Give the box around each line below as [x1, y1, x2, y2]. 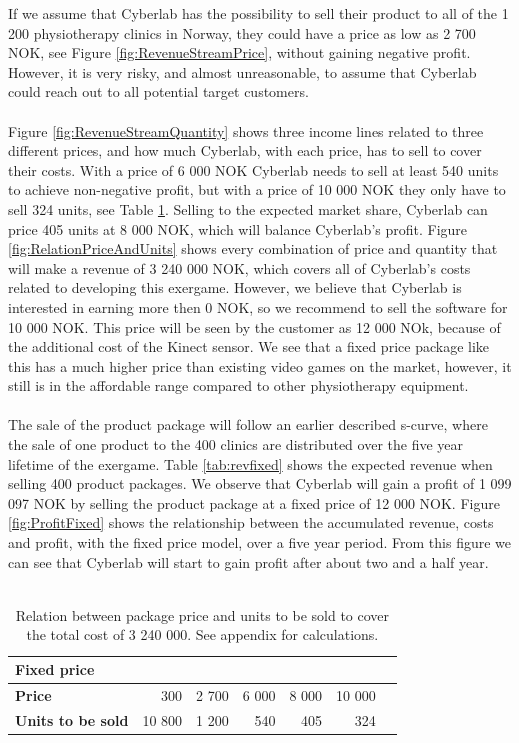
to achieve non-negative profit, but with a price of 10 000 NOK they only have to [8, 179, 506, 200]
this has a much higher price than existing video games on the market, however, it [8, 355, 512, 376]
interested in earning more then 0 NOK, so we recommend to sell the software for [8, 296, 508, 317]
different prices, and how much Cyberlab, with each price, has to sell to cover [8, 140, 482, 161]
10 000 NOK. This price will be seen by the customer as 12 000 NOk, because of [8, 316, 501, 337]
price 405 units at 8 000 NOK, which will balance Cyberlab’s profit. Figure [8, 218, 468, 239]
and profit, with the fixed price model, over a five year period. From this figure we [8, 532, 512, 553]
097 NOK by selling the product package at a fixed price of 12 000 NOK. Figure [8, 492, 500, 513]
